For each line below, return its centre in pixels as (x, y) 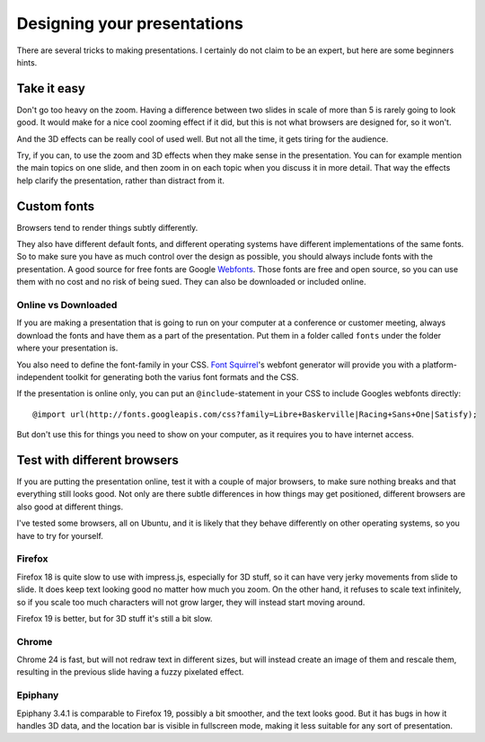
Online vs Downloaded (67, 305)
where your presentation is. (67, 348)
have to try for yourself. (60, 535)
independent (40, 376)
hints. (27, 62)
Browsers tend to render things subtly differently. (107, 227)
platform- (440, 365)
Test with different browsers (98, 459)
